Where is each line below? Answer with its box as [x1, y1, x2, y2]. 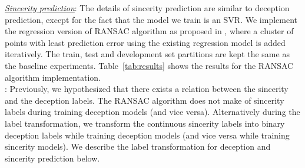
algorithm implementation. [5, 71, 101, 83]
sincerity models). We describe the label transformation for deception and [5, 140, 271, 153]
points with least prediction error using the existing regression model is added [5, 36, 286, 48]
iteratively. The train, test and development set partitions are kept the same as [5, 48, 290, 60]
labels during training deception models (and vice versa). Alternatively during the [5, 106, 300, 118]
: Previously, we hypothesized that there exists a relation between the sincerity [5, 83, 289, 95]
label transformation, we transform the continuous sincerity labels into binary [5, 117, 285, 129]
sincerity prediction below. [5, 151, 100, 164]
